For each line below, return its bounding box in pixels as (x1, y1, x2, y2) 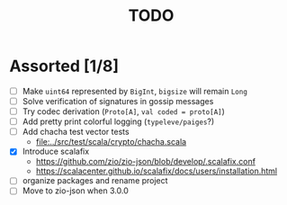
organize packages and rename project (22, 175, 168, 186)
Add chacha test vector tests (22, 127, 130, 138)
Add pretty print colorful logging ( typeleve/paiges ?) (22, 116, 215, 127)
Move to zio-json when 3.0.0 (22, 185, 129, 196)
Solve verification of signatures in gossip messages (22, 96, 214, 106)
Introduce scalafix (22, 146, 90, 157)
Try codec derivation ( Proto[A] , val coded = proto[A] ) (22, 106, 225, 117)
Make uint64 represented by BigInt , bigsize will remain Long (22, 85, 247, 96)
